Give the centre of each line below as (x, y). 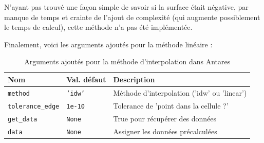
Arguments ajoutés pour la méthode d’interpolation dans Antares (127, 61)
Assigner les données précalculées (165, 131)
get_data (23, 119)
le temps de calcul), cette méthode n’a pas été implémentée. (98, 27)
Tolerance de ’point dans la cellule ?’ (171, 105)
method (19, 93)
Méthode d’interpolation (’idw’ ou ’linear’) (180, 92)
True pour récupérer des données (165, 118)
